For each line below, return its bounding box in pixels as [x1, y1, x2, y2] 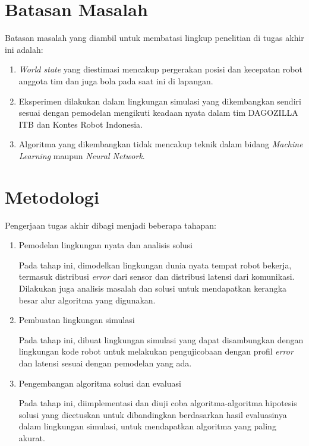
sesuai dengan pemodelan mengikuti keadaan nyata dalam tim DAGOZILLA [18, 106, 298, 119]
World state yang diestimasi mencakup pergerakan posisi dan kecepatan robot [18, 63, 302, 75]
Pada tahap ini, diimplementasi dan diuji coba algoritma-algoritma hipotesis [18, 397, 297, 409]
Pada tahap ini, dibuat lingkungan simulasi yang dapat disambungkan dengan [18, 333, 304, 346]
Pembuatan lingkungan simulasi [18, 314, 135, 326]
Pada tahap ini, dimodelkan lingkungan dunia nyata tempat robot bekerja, [18, 258, 292, 271]
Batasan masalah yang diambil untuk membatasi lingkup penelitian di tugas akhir [5, 31, 304, 44]
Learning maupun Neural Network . [18, 149, 145, 162]
